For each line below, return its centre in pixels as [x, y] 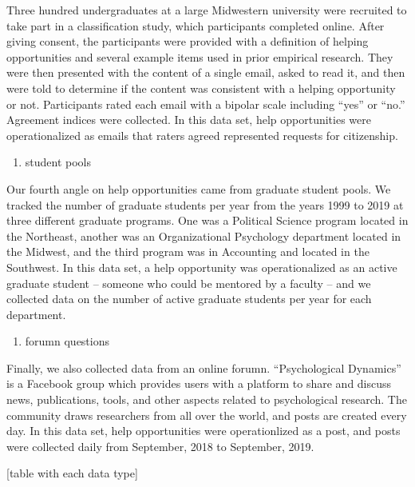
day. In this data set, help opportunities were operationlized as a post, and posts [204, 431]
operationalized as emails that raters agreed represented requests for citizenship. [202, 135]
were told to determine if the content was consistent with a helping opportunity [201, 88]
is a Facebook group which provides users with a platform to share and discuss [199, 383]
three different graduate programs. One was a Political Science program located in [207, 220]
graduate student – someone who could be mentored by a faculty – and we [189, 283]
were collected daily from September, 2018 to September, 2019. [160, 446]
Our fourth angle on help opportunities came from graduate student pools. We [199, 188]
